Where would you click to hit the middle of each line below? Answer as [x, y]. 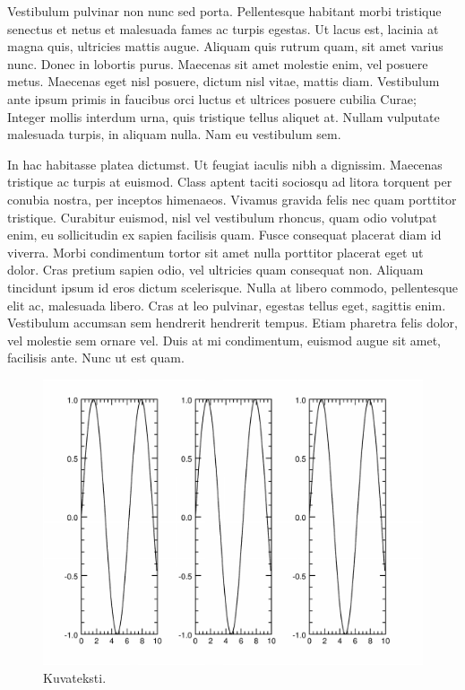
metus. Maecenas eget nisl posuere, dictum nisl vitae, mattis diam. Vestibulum [224, 81]
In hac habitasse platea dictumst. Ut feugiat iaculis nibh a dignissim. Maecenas [225, 164]
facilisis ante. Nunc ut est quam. [96, 358]
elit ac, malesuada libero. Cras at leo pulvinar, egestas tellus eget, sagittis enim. [227, 305]
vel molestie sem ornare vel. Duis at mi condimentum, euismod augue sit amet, [224, 340]
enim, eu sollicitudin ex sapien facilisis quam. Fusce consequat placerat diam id [224, 235]
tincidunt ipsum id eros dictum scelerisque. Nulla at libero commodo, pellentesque [232, 287]
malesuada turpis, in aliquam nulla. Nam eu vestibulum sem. [174, 134]
